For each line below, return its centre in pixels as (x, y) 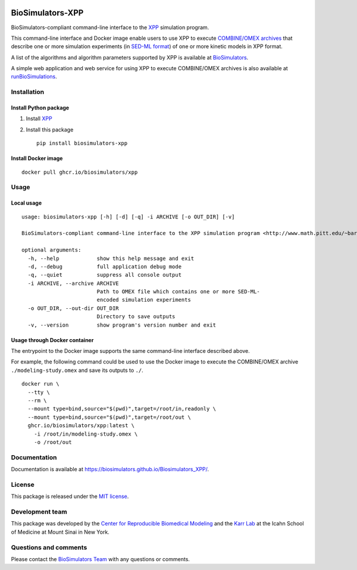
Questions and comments (49, 547)
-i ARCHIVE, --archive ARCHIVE (73, 283)
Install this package (50, 129)
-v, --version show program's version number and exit (122, 325)
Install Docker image (37, 158)
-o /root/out (53, 442)
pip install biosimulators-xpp (82, 143)
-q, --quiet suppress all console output (104, 275)
